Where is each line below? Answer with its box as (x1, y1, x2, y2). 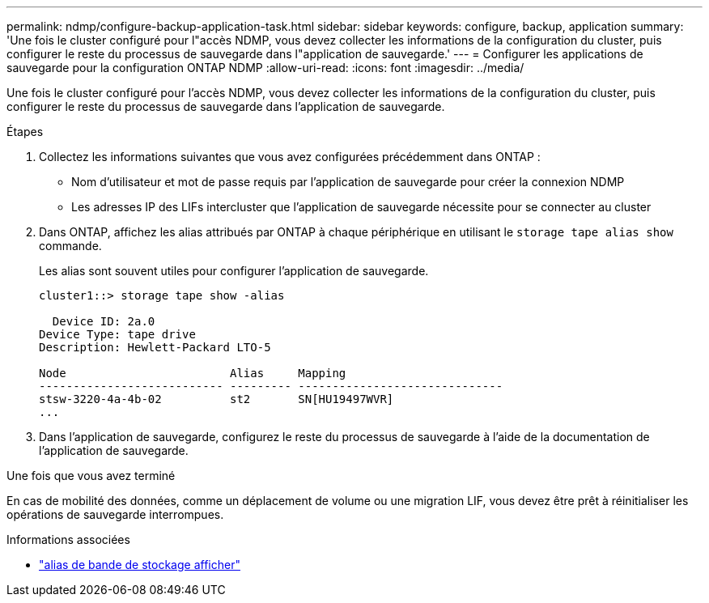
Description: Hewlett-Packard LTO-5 (39, 341, 271, 354)
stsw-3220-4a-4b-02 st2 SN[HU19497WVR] (39, 393, 394, 406)
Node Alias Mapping (39, 367, 346, 380)
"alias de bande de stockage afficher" (39, 558, 240, 571)
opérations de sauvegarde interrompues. (6, 507, 224, 521)
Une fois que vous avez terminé (6, 469, 176, 482)
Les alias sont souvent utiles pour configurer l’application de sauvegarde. (39, 264, 429, 278)
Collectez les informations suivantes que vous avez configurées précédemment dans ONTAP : (39, 150, 541, 163)
